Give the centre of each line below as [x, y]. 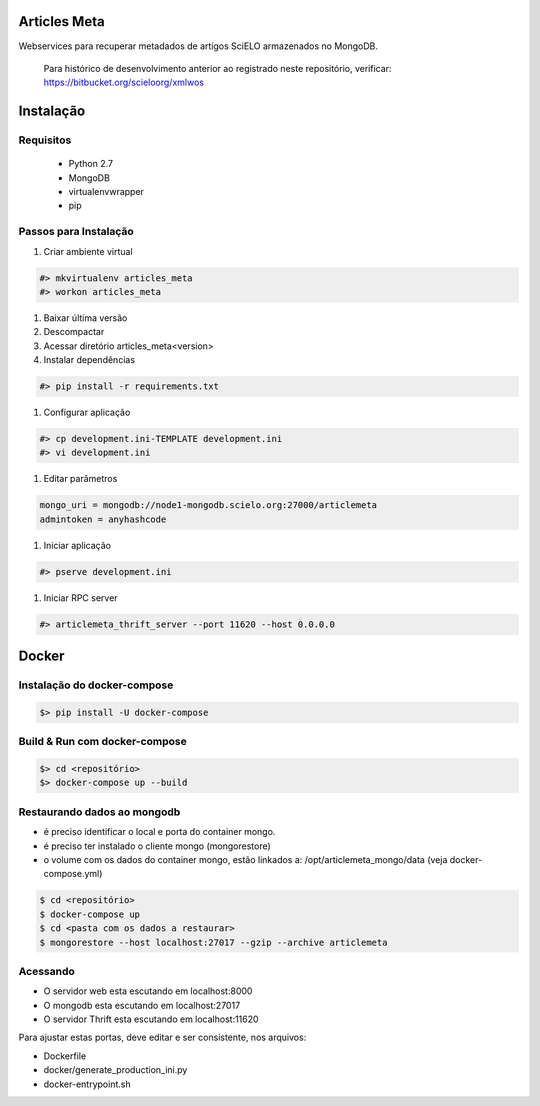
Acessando [46, 971]
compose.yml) [73, 874]
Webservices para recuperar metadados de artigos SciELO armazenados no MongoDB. [198, 46]
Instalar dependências [89, 360]
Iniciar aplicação [77, 545]
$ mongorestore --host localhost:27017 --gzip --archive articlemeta [213, 942]
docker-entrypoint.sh [87, 1084]
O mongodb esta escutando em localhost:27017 [142, 1005]
